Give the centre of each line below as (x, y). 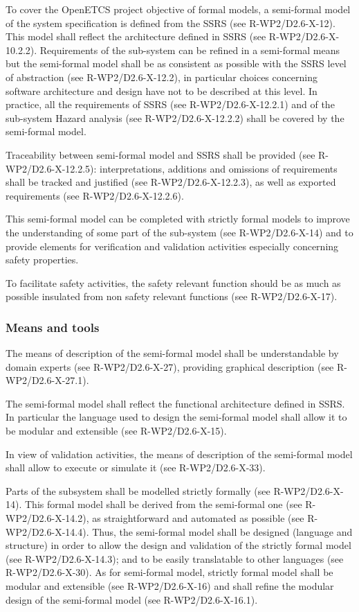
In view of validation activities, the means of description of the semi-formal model (179, 454)
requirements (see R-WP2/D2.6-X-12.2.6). (95, 195)
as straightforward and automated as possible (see (198, 518)
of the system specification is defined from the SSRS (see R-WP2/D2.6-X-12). (171, 23)
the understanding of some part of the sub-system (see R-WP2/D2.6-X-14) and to (179, 232)
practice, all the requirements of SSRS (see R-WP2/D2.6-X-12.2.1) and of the (170, 104)
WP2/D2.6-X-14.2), (47, 518)
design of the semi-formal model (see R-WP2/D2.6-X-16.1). (132, 599)
